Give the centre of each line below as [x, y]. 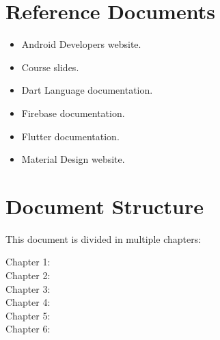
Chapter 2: [28, 275]
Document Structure [105, 206]
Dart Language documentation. [87, 90]
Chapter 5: [28, 315]
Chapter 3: [28, 288]
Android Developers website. [81, 44]
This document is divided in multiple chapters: [104, 238]
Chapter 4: [28, 302]
